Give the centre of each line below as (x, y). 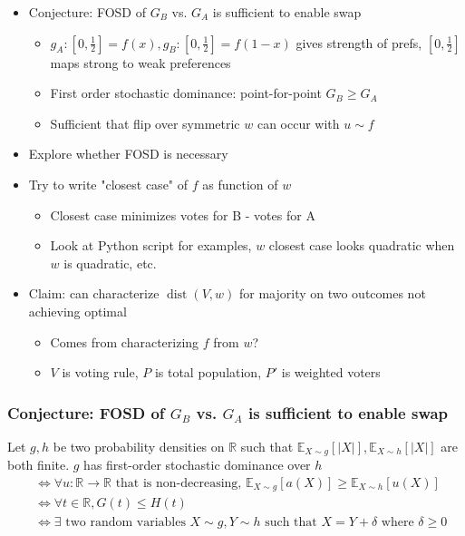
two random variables (126, 522)
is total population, (208, 372)
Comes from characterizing (125, 341)
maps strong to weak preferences (140, 62)
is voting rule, (100, 372)
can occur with (298, 123)
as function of (240, 184)
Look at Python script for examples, (151, 245)
